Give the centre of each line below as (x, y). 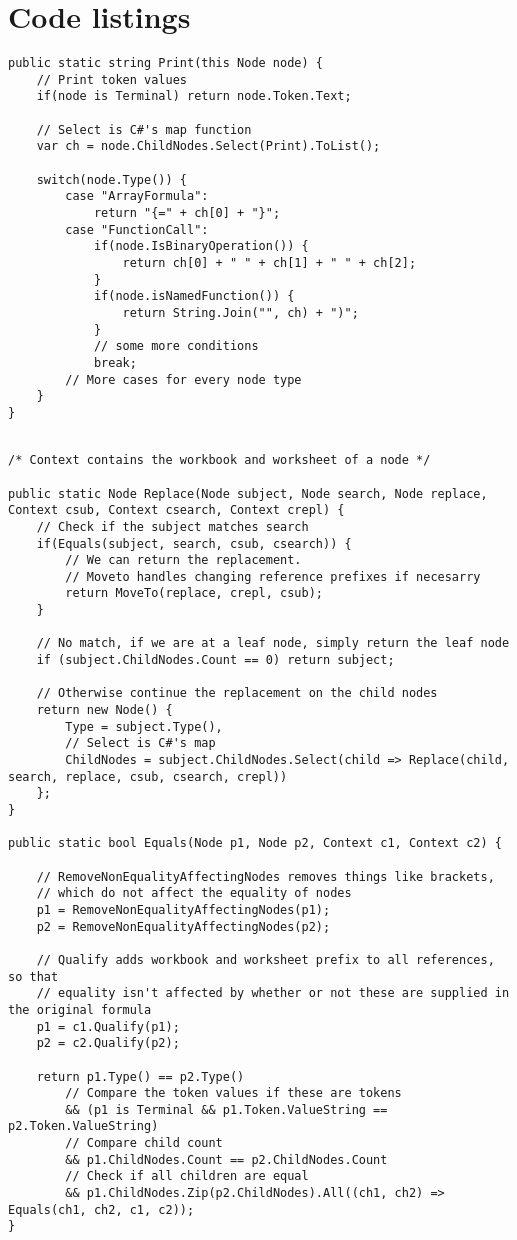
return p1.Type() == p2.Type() (140, 1076)
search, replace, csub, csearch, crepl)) (148, 776)
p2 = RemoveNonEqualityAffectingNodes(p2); (183, 926)
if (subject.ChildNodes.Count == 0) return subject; (215, 660)
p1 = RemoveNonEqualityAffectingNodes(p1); (183, 909)
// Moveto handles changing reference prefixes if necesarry (273, 576)
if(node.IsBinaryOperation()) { (201, 246)
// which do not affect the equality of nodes (194, 893)
